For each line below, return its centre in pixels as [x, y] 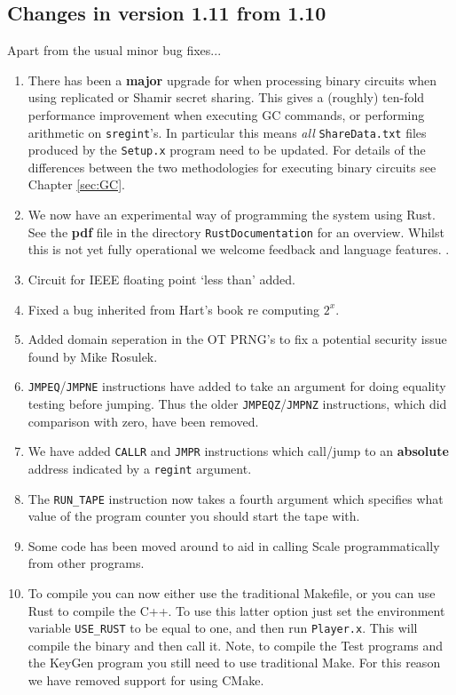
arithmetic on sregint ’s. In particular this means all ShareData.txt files [227, 132]
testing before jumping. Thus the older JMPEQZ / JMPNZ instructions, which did [237, 403]
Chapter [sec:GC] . [76, 184]
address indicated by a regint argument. [140, 468]
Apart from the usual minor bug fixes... [114, 50]
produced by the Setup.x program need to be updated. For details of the [227, 150]
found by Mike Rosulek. [93, 356]
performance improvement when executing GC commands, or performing [226, 114]
